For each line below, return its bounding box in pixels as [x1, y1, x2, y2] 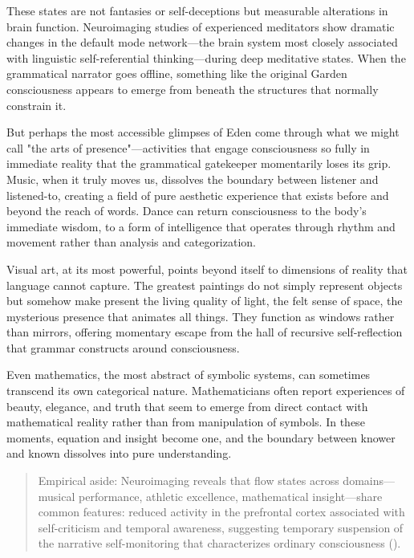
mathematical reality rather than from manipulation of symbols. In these [6, 413, 365, 430]
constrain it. [6, 96, 67, 113]
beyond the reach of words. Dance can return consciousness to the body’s [6, 202, 367, 219]
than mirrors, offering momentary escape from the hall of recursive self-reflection [6, 324, 403, 340]
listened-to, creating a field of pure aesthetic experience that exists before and [6, 186, 389, 203]
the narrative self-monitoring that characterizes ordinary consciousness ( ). [38, 535, 401, 552]
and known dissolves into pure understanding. [6, 445, 232, 462]
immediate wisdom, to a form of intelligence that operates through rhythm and [6, 218, 396, 234]
